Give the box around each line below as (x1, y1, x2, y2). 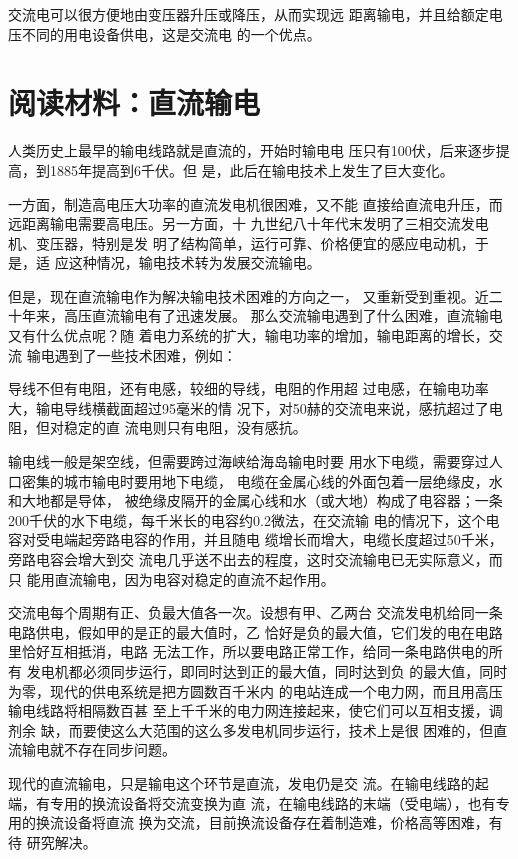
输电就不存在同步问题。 (21, 739, 176, 760)
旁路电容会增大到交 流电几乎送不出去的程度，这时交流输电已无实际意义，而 (8, 549, 503, 569)
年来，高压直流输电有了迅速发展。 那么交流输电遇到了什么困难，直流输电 (21, 305, 503, 326)
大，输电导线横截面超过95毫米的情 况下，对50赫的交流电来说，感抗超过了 (8, 397, 489, 418)
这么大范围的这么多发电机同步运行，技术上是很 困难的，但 (110, 719, 494, 740)
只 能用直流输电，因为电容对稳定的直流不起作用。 (8, 568, 335, 589)
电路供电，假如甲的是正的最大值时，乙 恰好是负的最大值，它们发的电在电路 (8, 621, 503, 642)
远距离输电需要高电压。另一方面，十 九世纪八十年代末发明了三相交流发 (8, 213, 475, 234)
